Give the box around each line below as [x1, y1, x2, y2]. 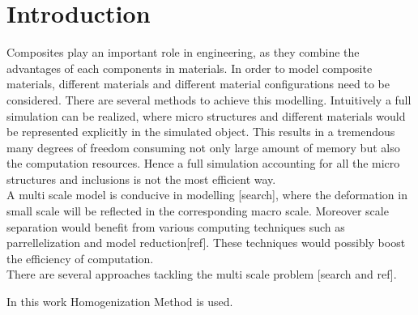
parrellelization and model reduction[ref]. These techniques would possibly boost [6, 234, 406, 251]
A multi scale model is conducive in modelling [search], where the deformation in [6, 186, 407, 203]
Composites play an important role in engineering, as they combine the [6, 44, 360, 61]
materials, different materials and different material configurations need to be [6, 75, 390, 92]
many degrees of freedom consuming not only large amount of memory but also [6, 138, 400, 155]
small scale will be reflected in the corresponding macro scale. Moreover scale [6, 202, 389, 219]
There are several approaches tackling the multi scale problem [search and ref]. [6, 266, 397, 283]
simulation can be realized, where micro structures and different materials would [6, 107, 406, 124]
